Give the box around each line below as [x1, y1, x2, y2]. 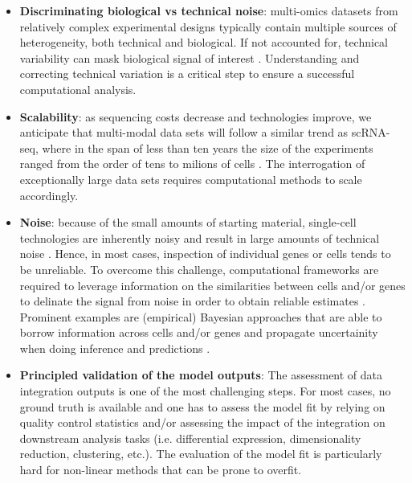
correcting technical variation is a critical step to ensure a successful [19, 65, 355, 82]
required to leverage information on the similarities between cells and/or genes [19, 276, 406, 293]
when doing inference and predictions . [19, 339, 210, 356]
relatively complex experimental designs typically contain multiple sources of [19, 18, 397, 35]
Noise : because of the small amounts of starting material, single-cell [19, 214, 357, 231]
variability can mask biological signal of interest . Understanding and [19, 49, 360, 66]
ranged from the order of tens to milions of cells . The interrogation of [19, 155, 365, 172]
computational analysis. [19, 80, 137, 97]
